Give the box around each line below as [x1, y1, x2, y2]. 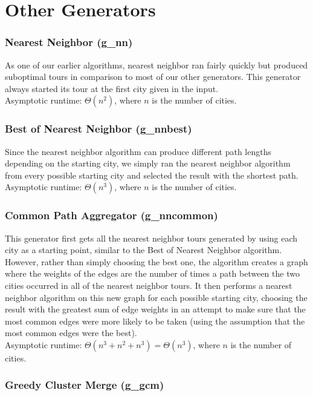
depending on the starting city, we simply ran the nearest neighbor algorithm [5, 157, 291, 170]
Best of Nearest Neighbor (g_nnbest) [5, 121, 192, 136]
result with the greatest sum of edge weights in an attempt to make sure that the [5, 303, 306, 315]
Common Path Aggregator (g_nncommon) [5, 208, 218, 223]
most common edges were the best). [5, 326, 137, 339]
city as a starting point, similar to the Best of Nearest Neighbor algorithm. [5, 243, 282, 256]
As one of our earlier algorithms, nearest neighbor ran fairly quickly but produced [5, 58, 308, 71]
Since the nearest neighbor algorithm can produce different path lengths [5, 145, 271, 157]
